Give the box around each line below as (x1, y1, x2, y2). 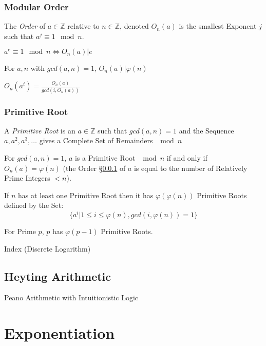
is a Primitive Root (74, 152, 136, 163)
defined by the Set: (4, 200, 64, 210)
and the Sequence (179, 125, 234, 136)
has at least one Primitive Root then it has (18, 189, 154, 200)
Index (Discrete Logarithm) (4, 243, 91, 254)
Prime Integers (4, 172, 50, 183)
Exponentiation (4, 322, 115, 343)
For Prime (4, 226, 36, 237)
